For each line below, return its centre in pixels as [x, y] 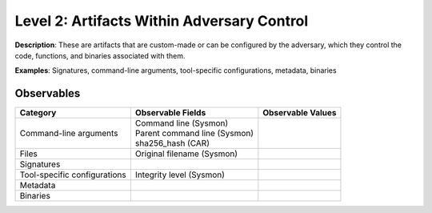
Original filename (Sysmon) [186, 154]
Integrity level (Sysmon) [180, 175]
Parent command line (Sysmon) [194, 134]
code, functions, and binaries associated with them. [100, 55]
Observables [48, 93]
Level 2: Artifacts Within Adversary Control [162, 21]
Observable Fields [170, 113]
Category [38, 113]
